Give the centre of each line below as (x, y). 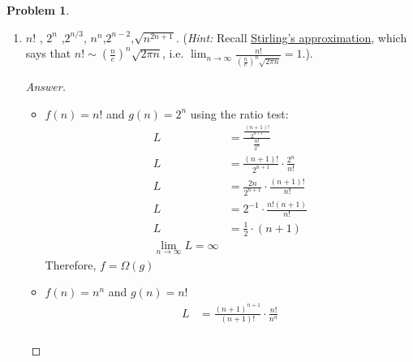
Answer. (46, 86)
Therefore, (71, 264)
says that (48, 53)
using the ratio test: (239, 113)
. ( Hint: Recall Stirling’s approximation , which (291, 37)
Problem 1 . (38, 10)
